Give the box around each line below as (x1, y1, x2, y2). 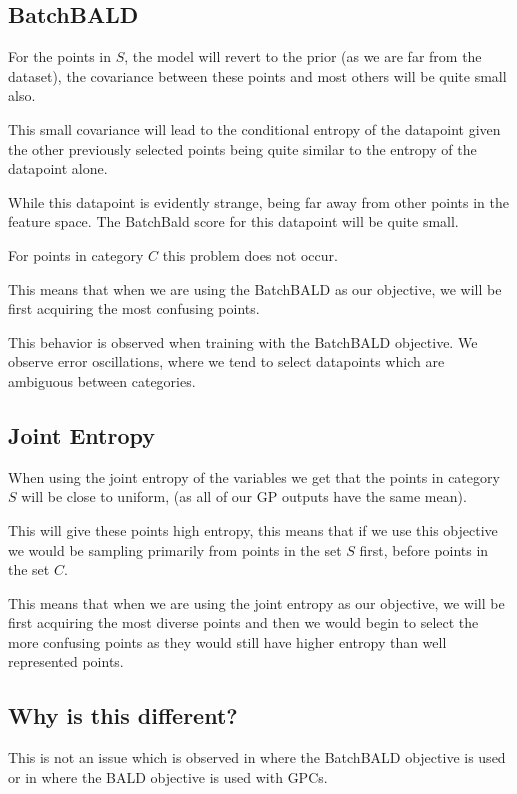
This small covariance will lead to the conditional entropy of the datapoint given (8, 118, 501, 139)
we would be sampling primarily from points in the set (8, 539, 342, 560)
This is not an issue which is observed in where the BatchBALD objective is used (8, 747, 506, 768)
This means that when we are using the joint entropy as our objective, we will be (8, 592, 505, 613)
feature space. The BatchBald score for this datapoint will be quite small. (8, 211, 459, 232)
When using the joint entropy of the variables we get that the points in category (8, 466, 500, 487)
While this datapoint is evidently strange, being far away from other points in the (8, 191, 510, 212)
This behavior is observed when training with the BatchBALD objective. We (8, 331, 478, 352)
